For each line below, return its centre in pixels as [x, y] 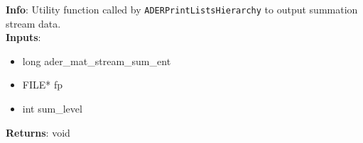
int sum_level [52, 109]
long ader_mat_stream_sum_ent [97, 61]
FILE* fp [43, 85]
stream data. [33, 23]
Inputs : [23, 37]
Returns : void [38, 132]
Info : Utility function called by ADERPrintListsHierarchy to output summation [182, 9]
